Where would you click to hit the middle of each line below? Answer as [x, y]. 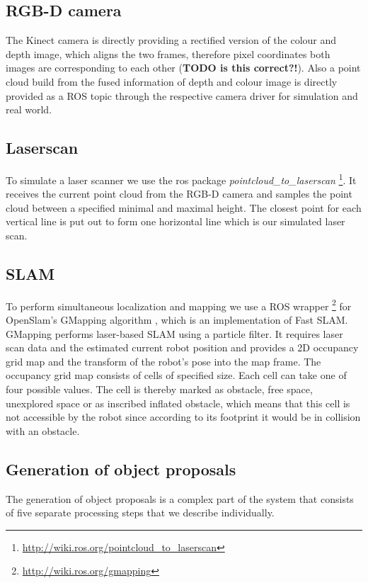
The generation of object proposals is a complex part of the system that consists [180, 498]
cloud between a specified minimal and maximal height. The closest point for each [184, 207]
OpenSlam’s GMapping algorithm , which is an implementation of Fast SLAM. [177, 320]
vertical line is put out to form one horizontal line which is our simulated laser [176, 221]
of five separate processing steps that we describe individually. [140, 513]
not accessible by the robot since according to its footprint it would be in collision [183, 417]
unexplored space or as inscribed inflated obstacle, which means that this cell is [178, 403]
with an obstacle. [43, 430]
